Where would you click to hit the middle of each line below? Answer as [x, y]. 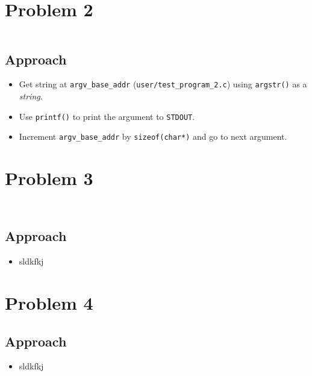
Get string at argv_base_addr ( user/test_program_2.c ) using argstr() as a [163, 84]
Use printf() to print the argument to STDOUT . [107, 116]
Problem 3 [49, 178]
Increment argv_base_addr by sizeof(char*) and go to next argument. [153, 136]
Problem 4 [49, 302]
